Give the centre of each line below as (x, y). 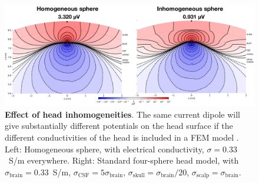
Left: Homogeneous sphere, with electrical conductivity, (104, 149)
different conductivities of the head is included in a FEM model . (122, 137)
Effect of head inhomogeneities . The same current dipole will (122, 114)
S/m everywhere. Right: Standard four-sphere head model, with (124, 160)
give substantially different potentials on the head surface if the (119, 126)
